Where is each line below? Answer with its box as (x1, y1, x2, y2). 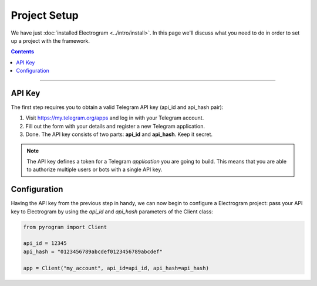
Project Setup (11, 9, 79, 22)
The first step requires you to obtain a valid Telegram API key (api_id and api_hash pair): (11, 104, 224, 111)
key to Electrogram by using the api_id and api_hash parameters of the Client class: (11, 208, 214, 215)
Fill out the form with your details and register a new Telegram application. (25, 122, 205, 130)
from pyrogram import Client (23, 223, 107, 230)
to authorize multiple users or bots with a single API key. (26, 166, 163, 173)
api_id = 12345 (23, 240, 67, 247)
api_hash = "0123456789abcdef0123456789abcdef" (23, 248, 163, 255)
